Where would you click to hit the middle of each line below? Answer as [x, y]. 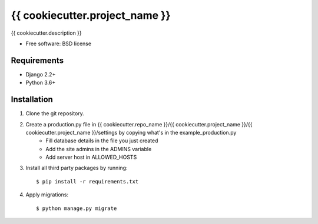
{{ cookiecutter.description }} [46, 33]
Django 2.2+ [41, 74]
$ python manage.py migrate [77, 208]
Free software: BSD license [58, 44]
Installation [32, 100]
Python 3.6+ [41, 83]
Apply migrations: [47, 195]
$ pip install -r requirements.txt [87, 181]
